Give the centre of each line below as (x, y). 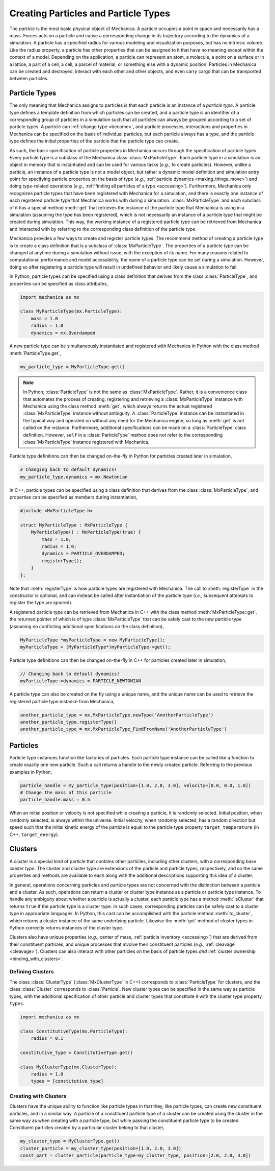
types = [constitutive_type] (67, 1081)
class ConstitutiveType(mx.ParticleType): (74, 1031)
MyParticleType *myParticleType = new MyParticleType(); (93, 640)
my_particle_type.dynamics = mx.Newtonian (74, 477)
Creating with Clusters (38, 1096)
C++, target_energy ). (34, 834)
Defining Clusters (32, 972)
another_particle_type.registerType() (68, 722)
